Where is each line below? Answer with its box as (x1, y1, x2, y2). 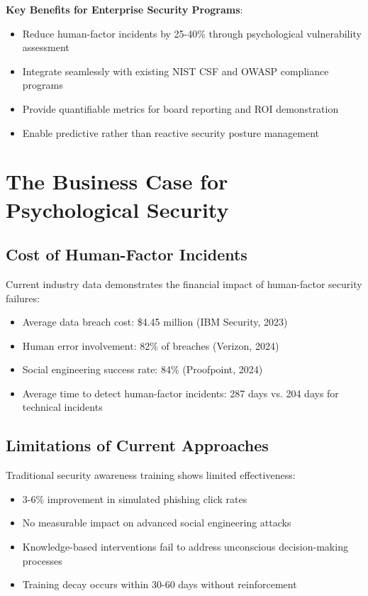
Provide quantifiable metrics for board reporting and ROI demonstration (22, 101, 339, 116)
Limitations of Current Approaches (6, 434, 269, 456)
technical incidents (22, 399, 103, 414)
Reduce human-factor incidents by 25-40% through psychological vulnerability (22, 26, 362, 40)
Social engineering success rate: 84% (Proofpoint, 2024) (22, 362, 263, 377)
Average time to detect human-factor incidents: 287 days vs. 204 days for (22, 385, 339, 400)
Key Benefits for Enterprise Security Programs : (6, 2, 243, 16)
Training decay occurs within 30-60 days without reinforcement (22, 577, 297, 592)
